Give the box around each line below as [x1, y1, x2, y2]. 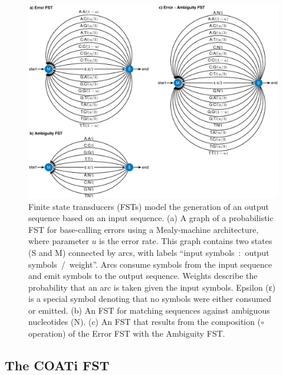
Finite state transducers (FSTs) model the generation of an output [28, 200, 269, 212]
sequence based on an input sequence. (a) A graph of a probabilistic [28, 212, 274, 224]
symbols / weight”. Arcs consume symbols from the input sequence [28, 258, 272, 270]
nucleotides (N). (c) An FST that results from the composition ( [28, 315, 261, 328]
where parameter [28, 235, 89, 247]
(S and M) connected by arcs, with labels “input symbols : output [28, 246, 269, 258]
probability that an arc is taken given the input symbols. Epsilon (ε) [28, 281, 276, 293]
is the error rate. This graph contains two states [99, 235, 272, 247]
